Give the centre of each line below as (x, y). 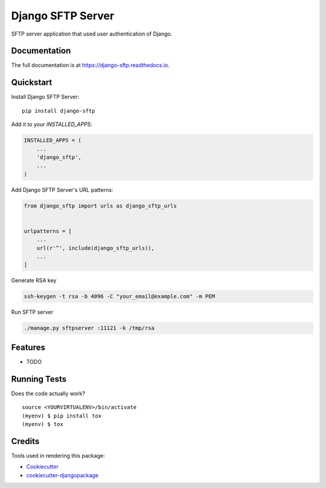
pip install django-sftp (59, 111)
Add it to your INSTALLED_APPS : (52, 124)
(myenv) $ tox (43, 424)
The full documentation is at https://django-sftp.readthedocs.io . (91, 65)
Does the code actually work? (48, 393)
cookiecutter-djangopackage (62, 475)
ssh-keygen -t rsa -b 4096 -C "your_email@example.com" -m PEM (120, 296)
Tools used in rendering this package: (58, 455)
